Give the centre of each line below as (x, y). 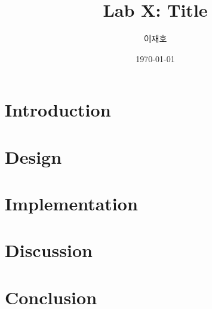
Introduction (58, 110)
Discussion (49, 250)
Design (33, 156)
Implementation (71, 204)
